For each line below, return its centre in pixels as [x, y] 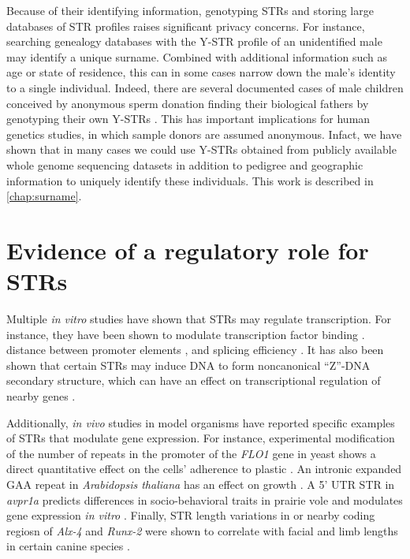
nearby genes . [41, 396]
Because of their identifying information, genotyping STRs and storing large [190, 10]
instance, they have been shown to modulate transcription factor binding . [186, 334]
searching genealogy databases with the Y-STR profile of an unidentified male [194, 41]
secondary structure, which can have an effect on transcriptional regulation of [194, 380]
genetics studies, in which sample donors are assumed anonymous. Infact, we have [204, 134]
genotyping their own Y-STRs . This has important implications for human [188, 119]
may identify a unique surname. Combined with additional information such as [197, 56]
